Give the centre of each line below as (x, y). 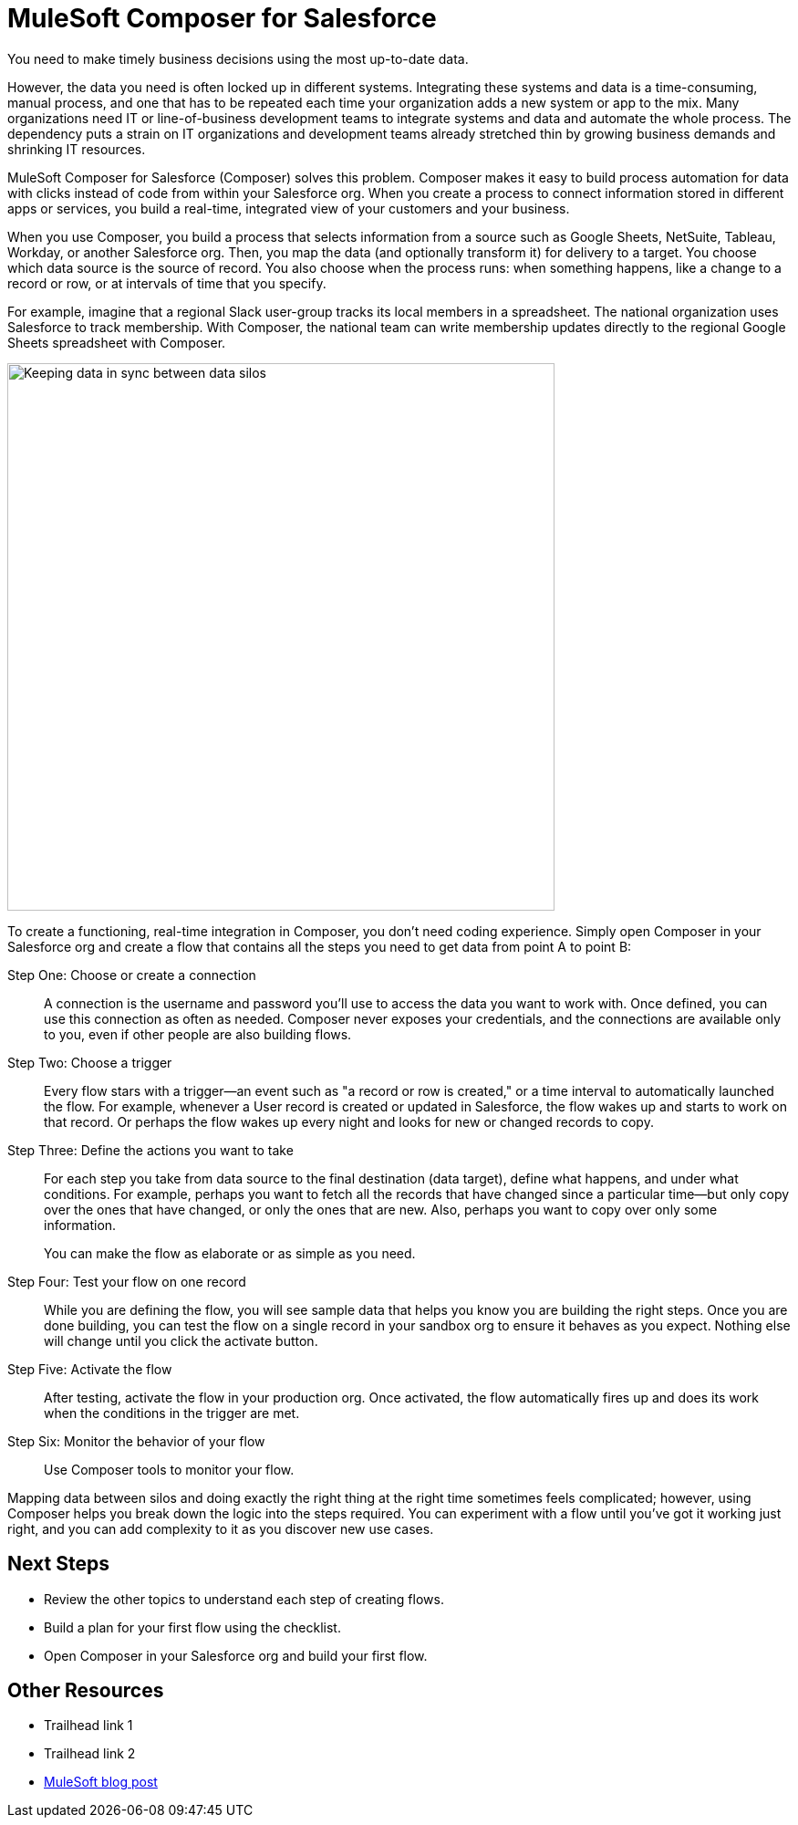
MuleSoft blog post (101, 1782)
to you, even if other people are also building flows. (198, 1034)
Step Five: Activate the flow (90, 1369)
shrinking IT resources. (77, 149)
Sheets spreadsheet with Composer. (117, 342)
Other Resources (86, 1691)
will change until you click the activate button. (181, 1340)
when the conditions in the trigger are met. (172, 1413)
